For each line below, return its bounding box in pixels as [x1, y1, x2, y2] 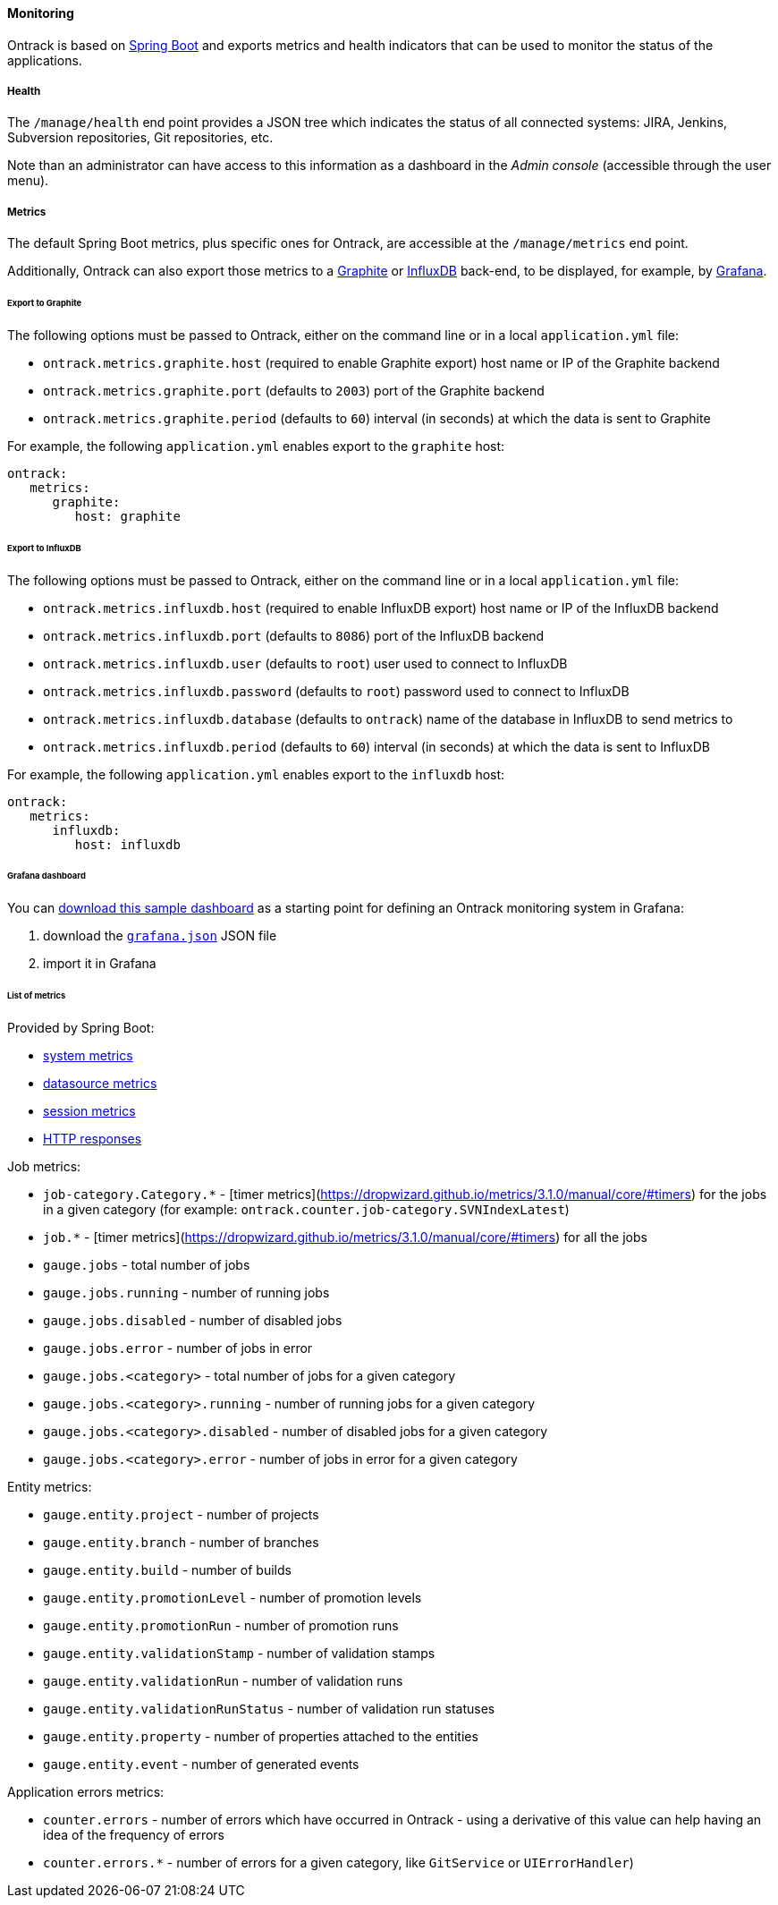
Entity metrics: [7, 1478, 92, 1494]
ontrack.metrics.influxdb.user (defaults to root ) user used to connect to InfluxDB [43, 655, 568, 671]
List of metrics [7, 991, 66, 1001]
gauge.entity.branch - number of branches [43, 1534, 319, 1550]
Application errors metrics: [7, 1783, 165, 1799]
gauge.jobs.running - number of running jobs [43, 1284, 330, 1300]
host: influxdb [74, 837, 181, 852]
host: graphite [74, 508, 181, 523]
